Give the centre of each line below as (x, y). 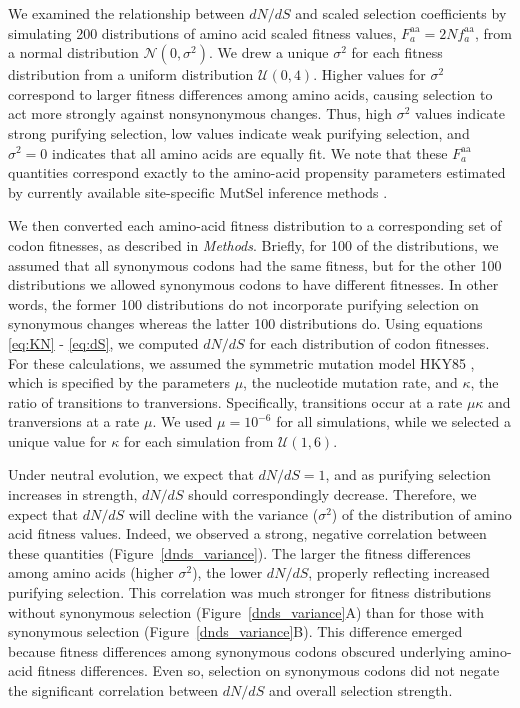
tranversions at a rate (74, 421)
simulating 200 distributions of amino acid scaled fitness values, (202, 32)
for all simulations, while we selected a (393, 421)
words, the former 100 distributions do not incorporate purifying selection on (243, 303)
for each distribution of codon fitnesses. (369, 342)
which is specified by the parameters (119, 382)
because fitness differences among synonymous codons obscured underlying (236, 650)
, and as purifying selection (408, 474)
